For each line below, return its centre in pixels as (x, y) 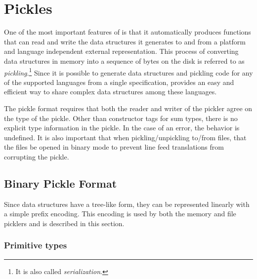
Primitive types (36, 245)
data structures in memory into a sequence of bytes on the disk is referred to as (124, 60)
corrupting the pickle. (37, 156)
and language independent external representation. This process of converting (121, 51)
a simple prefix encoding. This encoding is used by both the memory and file (120, 214)
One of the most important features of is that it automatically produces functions (128, 32)
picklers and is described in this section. (64, 223)
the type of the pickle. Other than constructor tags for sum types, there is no (121, 118)
